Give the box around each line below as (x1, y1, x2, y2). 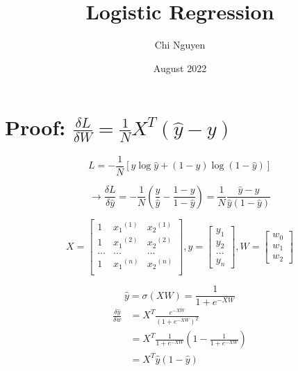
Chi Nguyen (154, 37, 206, 52)
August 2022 (153, 60, 207, 75)
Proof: (5, 113, 66, 141)
